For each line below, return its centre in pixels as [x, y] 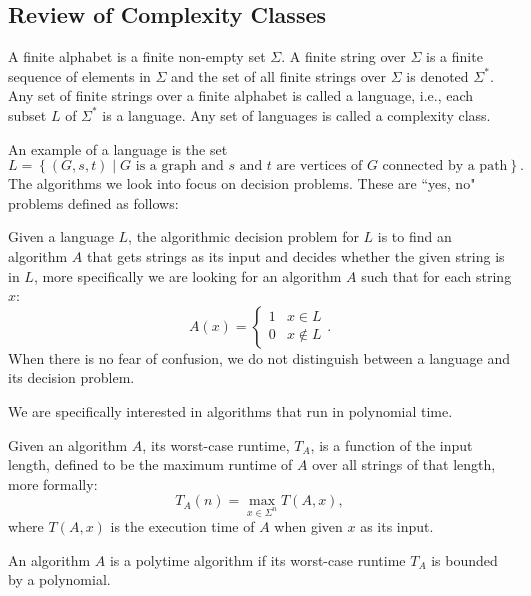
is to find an [414, 236]
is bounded [464, 559]
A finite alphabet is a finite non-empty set [137, 56]
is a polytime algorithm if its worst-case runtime [257, 559]
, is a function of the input [391, 444]
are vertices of [319, 166]
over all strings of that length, [404, 464]
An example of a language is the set [118, 148]
